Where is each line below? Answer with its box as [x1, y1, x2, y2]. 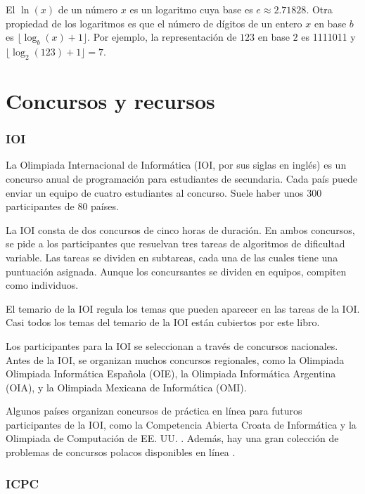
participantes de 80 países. [6, 199, 119, 214]
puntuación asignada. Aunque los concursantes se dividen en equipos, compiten [6, 264, 347, 278]
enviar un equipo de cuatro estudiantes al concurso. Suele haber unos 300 [6, 185, 322, 200]
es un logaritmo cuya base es [129, 2, 253, 16]
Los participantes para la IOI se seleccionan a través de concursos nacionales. [6, 338, 338, 353]
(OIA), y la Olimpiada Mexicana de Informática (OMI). [6, 379, 247, 394]
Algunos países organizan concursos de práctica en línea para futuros [6, 403, 302, 418]
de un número [58, 2, 118, 16]
